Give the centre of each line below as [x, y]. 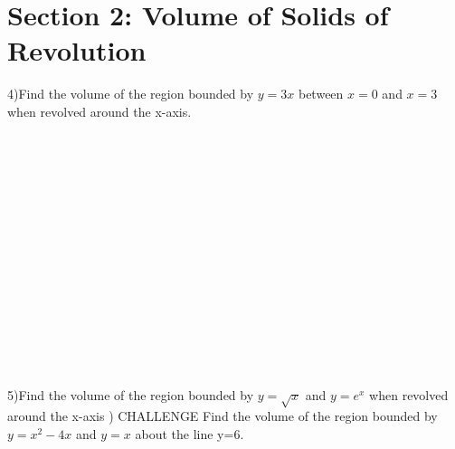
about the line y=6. [190, 433]
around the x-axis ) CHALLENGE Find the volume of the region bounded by [223, 416]
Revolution [77, 50]
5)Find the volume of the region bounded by [131, 395]
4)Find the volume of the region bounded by [131, 94]
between [321, 94]
